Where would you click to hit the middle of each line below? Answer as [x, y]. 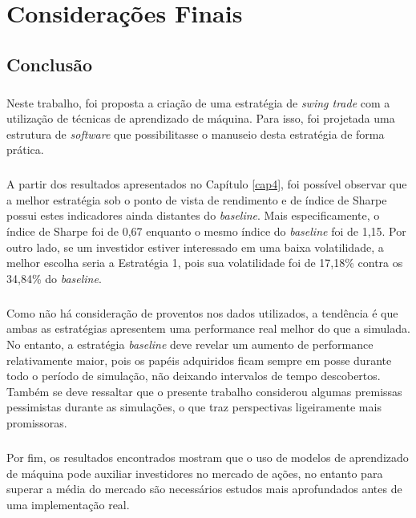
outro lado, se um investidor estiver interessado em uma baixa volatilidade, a [195, 247]
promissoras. [37, 422]
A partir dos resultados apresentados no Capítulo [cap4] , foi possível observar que [207, 184]
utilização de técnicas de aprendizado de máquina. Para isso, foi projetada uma [201, 118]
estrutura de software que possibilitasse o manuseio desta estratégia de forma [196, 134]
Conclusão [50, 64]
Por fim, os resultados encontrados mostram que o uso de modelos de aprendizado [208, 457]
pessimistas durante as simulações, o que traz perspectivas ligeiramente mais [194, 407]
